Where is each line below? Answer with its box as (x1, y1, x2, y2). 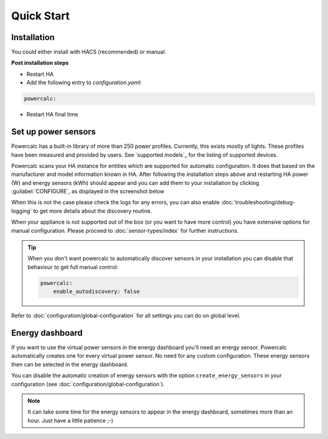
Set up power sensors (11, 127, 96, 137)
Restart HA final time (26, 111, 78, 118)
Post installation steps (11, 59, 69, 67)
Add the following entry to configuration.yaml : (26, 79, 142, 86)
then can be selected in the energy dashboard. (11, 361, 129, 368)
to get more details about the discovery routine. (33, 207, 152, 215)
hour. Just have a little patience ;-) (27, 417, 114, 424)
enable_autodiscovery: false (53, 288, 140, 295)
